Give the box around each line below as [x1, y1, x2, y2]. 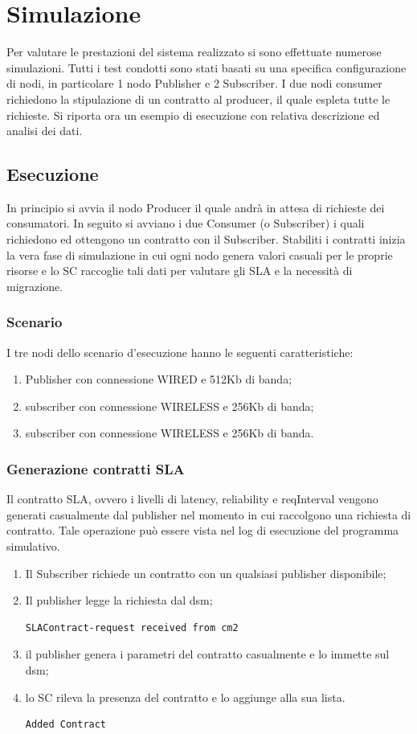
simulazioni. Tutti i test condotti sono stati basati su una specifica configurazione [6, 59, 407, 76]
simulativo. [6, 538, 60, 555]
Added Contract [25, 719, 107, 731]
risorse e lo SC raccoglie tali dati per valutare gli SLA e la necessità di [6, 262, 353, 279]
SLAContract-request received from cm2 [25, 621, 239, 634]
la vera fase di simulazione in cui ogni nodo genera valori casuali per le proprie [6, 246, 393, 263]
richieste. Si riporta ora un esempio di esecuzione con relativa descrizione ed [6, 106, 380, 123]
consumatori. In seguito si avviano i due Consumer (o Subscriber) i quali [6, 215, 365, 232]
